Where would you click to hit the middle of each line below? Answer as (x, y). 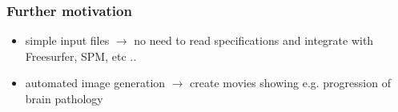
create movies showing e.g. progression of (290, 83)
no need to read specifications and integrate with (254, 40)
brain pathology (64, 98)
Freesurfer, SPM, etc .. (81, 56)
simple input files (67, 40)
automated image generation (95, 83)
